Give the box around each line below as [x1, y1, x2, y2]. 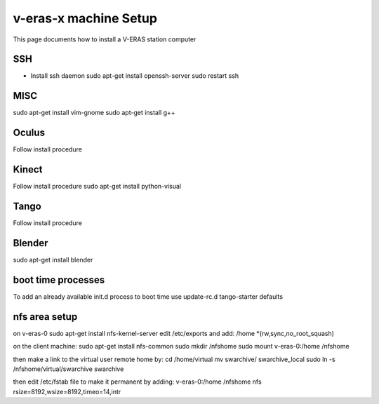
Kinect [13, 163, 43, 175]
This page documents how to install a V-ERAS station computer [13, 35, 197, 43]
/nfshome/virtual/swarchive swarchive [13, 365, 124, 373]
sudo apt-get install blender [13, 255, 93, 264]
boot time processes [13, 274, 105, 285]
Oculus [13, 127, 46, 139]
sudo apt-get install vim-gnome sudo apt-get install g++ [13, 109, 175, 117]
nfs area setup [13, 311, 78, 323]
